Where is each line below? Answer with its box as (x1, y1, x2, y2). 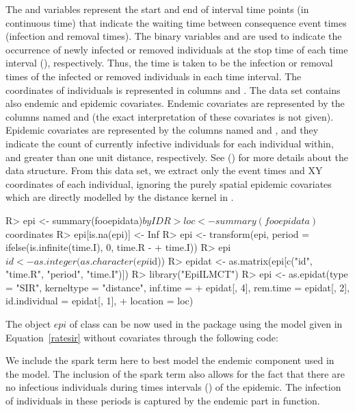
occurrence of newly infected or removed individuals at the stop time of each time (5, 42, 348, 56)
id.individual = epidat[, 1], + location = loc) (5, 293, 194, 308)
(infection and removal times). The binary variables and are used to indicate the (5, 29, 342, 43)
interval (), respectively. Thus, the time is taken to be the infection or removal (5, 56, 333, 70)
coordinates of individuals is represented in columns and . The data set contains (5, 82, 341, 97)
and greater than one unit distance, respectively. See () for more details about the (5, 149, 348, 164)
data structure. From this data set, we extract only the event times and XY (5, 163, 323, 178)
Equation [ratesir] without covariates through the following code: (5, 330, 278, 344)
